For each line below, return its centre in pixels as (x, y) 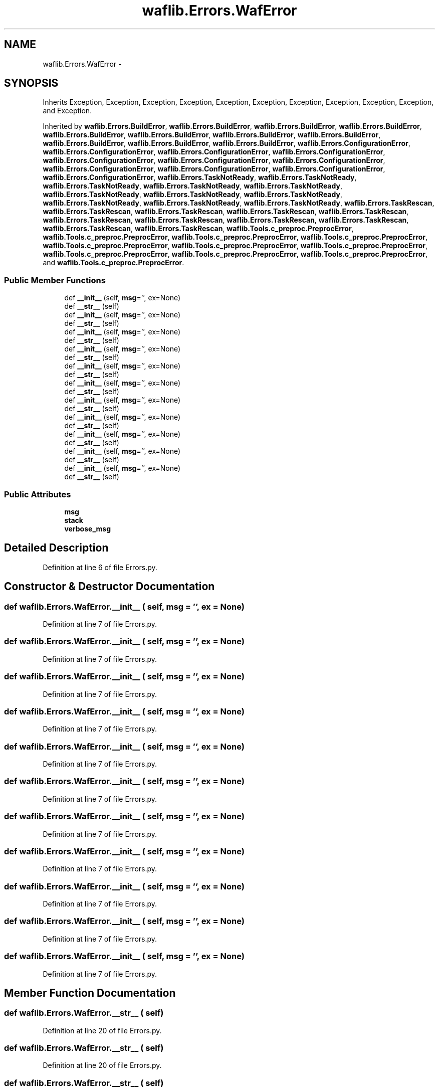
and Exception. (67, 111)
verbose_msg (87, 528)
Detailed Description (56, 548)
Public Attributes (38, 494)
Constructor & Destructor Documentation (109, 587)
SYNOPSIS (31, 83)
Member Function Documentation (90, 993)
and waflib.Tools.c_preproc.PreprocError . (114, 263)
